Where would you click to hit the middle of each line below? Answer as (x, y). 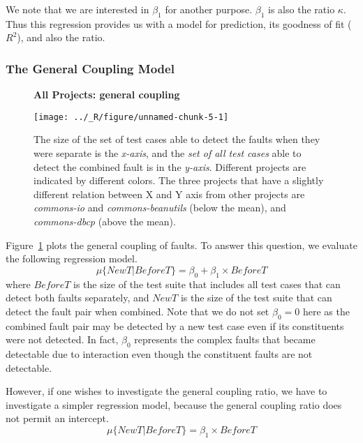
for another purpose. (209, 9)
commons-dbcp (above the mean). (105, 221)
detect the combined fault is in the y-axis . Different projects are (170, 166)
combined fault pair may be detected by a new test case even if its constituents (175, 325)
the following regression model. (72, 258)
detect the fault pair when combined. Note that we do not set (138, 311)
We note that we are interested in (77, 9)
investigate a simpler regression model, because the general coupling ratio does (174, 404)
